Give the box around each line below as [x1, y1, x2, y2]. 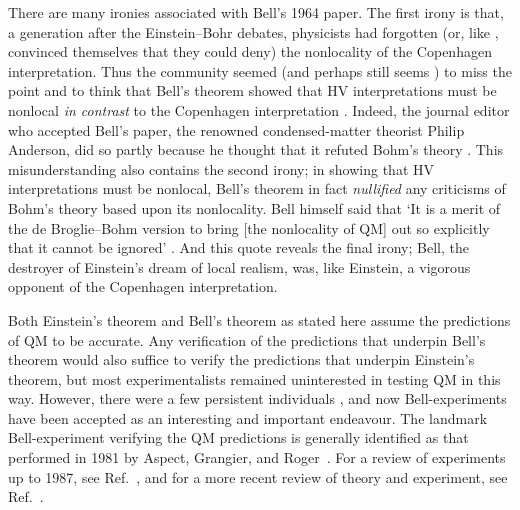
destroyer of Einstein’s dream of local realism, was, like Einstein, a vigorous [8, 256, 471, 277]
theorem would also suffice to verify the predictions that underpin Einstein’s [8, 349, 475, 370]
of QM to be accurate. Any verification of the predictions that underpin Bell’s [8, 329, 486, 350]
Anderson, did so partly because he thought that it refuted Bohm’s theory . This [8, 139, 504, 160]
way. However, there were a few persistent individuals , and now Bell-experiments [8, 388, 507, 409]
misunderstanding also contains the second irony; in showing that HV [8, 158, 435, 179]
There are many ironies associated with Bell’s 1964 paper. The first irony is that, [8, 2, 504, 22]
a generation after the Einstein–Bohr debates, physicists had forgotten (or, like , [8, 21, 499, 42]
